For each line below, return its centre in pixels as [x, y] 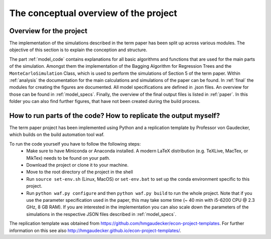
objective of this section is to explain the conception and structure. [78, 50]
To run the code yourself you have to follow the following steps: [75, 144]
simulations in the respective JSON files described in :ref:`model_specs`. [101, 214]
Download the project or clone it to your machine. [78, 165]
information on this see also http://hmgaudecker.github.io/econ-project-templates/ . [95, 230]
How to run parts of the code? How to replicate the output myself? [115, 116]
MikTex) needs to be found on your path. [68, 158]
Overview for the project [48, 31]
